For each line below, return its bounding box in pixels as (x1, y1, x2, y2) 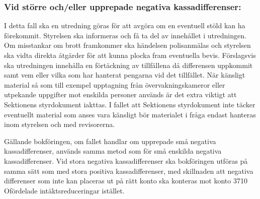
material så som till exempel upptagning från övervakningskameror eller (4, 79, 225, 90)
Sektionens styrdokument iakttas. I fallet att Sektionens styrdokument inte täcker (4, 99, 255, 109)
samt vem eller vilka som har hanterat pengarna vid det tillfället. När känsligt (4, 70, 245, 80)
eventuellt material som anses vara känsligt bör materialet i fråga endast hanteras (4, 109, 256, 119)
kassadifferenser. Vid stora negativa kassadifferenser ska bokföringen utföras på (4, 155, 248, 166)
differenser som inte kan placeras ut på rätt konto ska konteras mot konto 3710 (4, 175, 247, 186)
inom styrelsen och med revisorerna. (4, 119, 115, 129)
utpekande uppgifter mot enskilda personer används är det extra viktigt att (4, 89, 237, 100)
